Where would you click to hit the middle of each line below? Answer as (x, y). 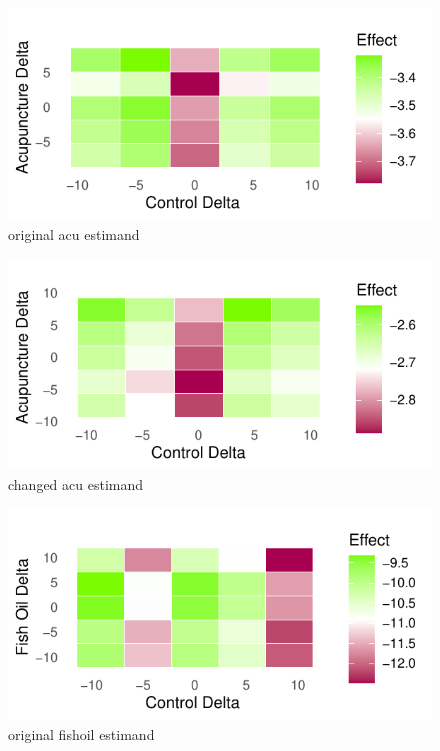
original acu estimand (74, 233)
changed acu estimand (76, 483)
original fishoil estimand (81, 733)
